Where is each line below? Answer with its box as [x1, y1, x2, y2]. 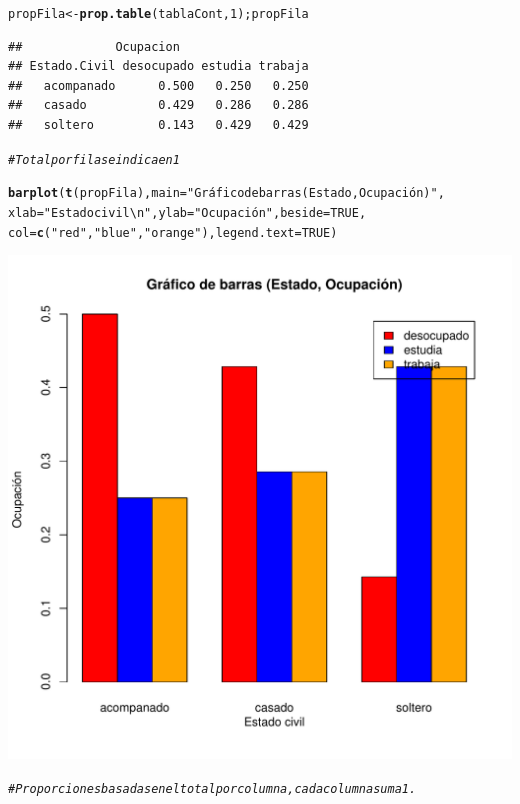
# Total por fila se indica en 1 [8, 152, 180, 167]
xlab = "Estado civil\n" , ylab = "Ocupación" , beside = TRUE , [8, 205, 367, 220]
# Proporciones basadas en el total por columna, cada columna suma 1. [8, 781, 417, 796]
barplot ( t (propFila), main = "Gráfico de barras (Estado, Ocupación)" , [8, 186, 445, 201]
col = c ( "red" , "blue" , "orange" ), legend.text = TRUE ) [8, 225, 338, 240]
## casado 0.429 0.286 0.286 [8, 98, 309, 113]
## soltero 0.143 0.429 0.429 [8, 118, 309, 133]
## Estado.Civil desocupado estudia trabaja [8, 59, 309, 74]
